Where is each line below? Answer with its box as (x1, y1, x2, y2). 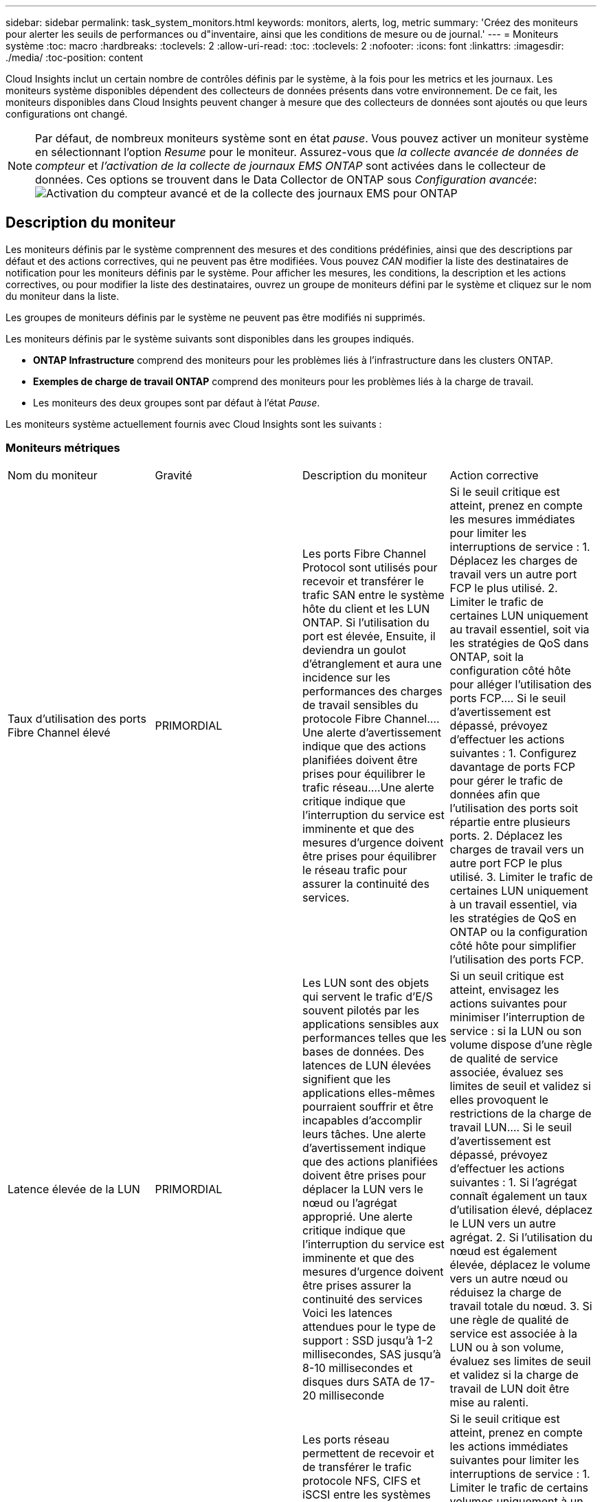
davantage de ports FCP (449, 759, 575, 774)
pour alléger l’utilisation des (449, 677, 592, 691)
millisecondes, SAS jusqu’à (302, 1347, 441, 1361)
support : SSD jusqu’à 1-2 (302, 1333, 433, 1347)
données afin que (449, 787, 540, 801)
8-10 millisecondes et (302, 1360, 413, 1375)
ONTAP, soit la (449, 649, 524, 664)
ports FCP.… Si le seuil (449, 690, 566, 705)
